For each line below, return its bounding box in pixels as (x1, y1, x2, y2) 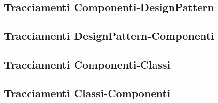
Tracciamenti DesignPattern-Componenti (4, 28, 214, 43)
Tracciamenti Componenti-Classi (4, 56, 171, 71)
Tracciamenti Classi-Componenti (4, 85, 171, 100)
